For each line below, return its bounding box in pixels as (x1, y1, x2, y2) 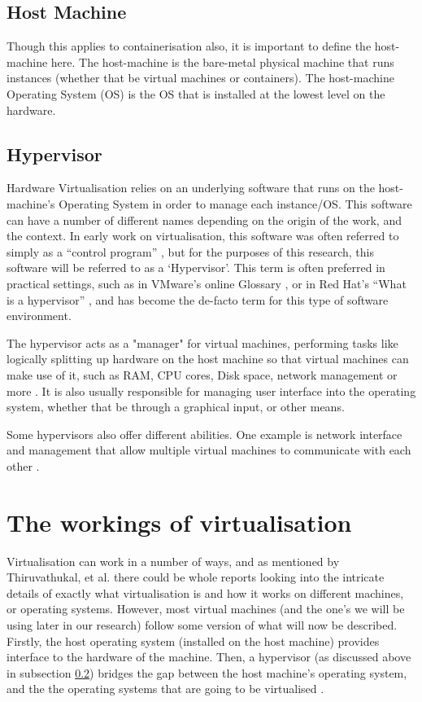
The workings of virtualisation (7, 505, 352, 538)
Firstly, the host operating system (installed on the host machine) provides (7, 632, 380, 649)
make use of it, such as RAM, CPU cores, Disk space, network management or (7, 366, 398, 383)
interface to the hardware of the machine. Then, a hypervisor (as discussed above (7, 648, 411, 665)
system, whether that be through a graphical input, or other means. (7, 398, 345, 415)
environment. (7, 307, 72, 324)
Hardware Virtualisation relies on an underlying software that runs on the (7, 179, 375, 196)
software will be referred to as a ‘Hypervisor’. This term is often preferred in (7, 259, 385, 276)
